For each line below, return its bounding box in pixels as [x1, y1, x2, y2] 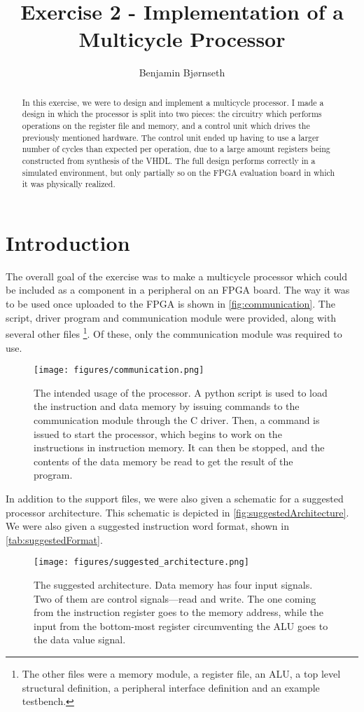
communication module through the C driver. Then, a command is [34, 412, 320, 427]
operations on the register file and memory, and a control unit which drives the [22, 120, 310, 132]
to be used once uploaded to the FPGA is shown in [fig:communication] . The [6, 296, 335, 311]
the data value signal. [34, 632, 126, 647]
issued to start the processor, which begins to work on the [34, 426, 282, 441]
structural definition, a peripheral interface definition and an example [22, 680, 320, 694]
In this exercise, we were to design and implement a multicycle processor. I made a [22, 96, 324, 108]
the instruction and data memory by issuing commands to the [34, 399, 300, 413]
